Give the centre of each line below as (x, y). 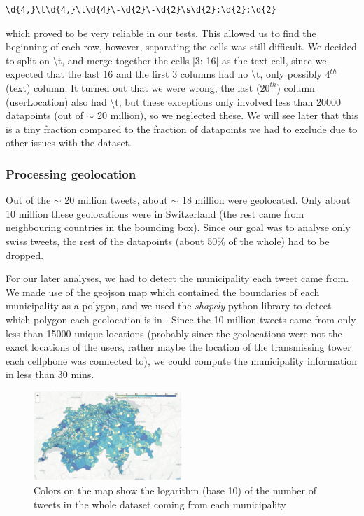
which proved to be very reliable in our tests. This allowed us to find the (161, 33)
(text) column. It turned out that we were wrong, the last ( (133, 87)
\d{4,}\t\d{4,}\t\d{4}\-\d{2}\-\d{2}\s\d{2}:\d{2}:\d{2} (141, 10)
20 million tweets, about (116, 200)
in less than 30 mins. (50, 374)
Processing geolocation (71, 173)
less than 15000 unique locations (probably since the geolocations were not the (174, 333)
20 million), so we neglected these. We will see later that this (228, 115)
